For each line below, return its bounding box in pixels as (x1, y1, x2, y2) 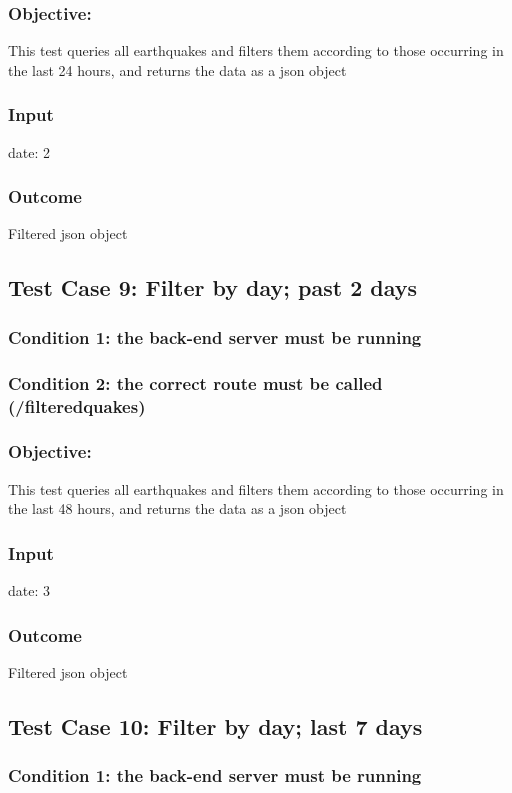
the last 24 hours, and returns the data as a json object (8, 59, 347, 80)
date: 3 (8, 580, 50, 601)
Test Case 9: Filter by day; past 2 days (8, 272, 418, 303)
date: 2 (8, 141, 50, 162)
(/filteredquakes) (8, 393, 146, 418)
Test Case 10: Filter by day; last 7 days (8, 710, 423, 741)
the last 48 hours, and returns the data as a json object (8, 498, 347, 519)
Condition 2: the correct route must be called (8, 370, 383, 395)
